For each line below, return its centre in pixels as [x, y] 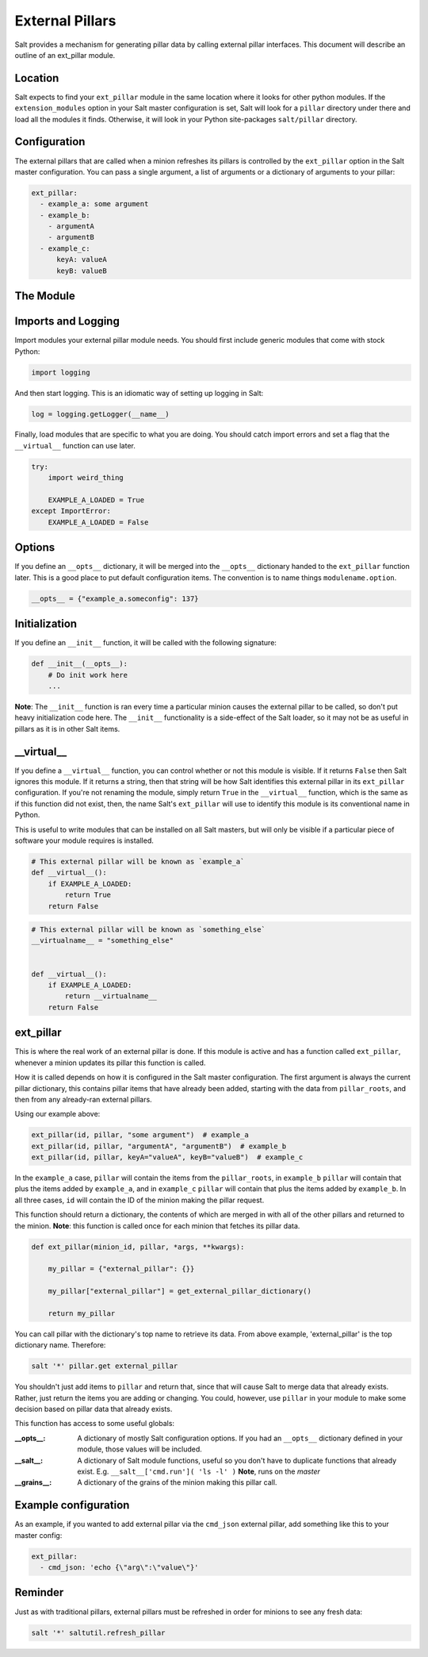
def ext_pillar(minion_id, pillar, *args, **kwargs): [138, 1247]
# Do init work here [88, 675]
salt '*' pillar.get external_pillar [105, 1366]
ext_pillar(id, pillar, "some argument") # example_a [140, 1135]
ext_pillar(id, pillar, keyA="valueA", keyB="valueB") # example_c [167, 1157]
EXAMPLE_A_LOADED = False [98, 522]
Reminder [39, 1592]
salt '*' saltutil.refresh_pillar [98, 1632]
